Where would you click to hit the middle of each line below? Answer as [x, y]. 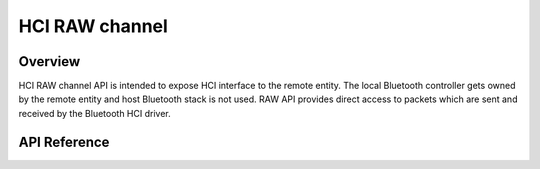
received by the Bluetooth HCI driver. [94, 113]
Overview [49, 61]
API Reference [64, 141]
